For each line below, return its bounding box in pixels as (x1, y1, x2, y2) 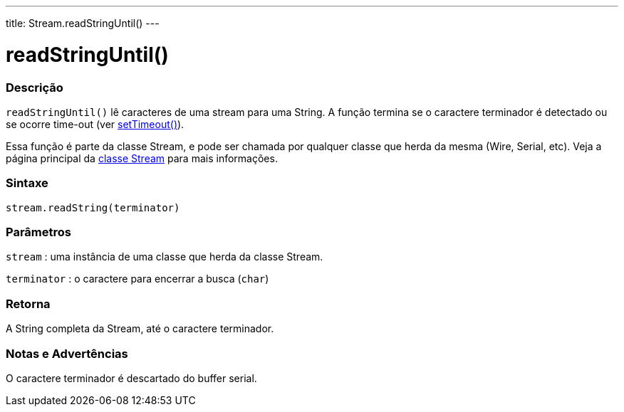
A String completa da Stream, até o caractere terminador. (6, 322, 274, 335)
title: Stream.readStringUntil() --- (6, 17, 160, 29)
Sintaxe (6, 176, 48, 191)
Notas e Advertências (6, 346, 128, 361)
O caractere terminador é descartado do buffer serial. (6, 371, 257, 384)
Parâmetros (6, 225, 71, 239)
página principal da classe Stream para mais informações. (6, 152, 278, 164)
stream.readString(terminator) (6, 201, 180, 213)
